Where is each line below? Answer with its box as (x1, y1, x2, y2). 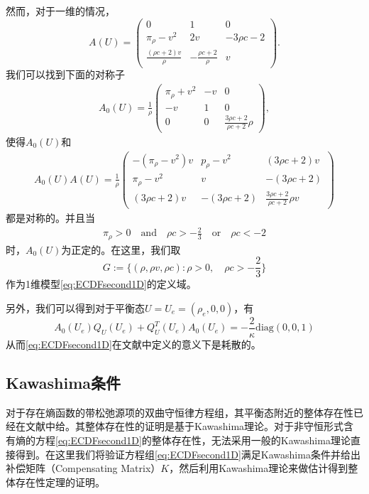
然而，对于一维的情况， (6, 4, 115, 18)
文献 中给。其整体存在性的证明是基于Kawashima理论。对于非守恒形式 (25, 419, 344, 434)
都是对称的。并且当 (6, 210, 95, 225)
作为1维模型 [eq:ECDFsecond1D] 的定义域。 (6, 276, 197, 291)
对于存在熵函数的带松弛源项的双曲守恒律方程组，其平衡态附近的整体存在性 (6, 404, 353, 419)
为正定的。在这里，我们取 (61, 242, 181, 257)
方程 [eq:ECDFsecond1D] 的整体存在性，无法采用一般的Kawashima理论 (35, 433, 351, 448)
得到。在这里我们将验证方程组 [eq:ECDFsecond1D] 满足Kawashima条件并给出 (15, 446, 360, 461)
